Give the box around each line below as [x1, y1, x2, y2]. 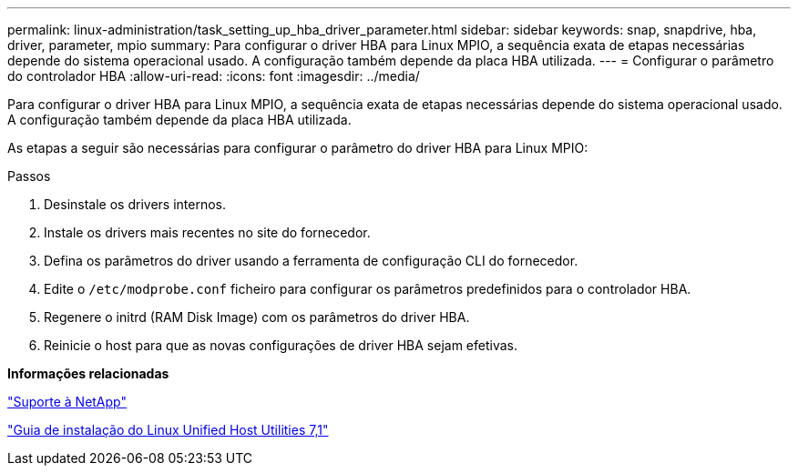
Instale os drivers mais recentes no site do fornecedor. [44, 225, 371, 240]
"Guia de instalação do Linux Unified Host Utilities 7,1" [7, 422, 329, 438]
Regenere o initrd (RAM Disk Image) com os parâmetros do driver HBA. [44, 309, 470, 325]
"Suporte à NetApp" [7, 394, 127, 409]
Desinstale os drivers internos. [44, 196, 226, 212]
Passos [7, 168, 51, 184]
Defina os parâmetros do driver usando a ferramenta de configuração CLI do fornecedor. [44, 253, 578, 268]
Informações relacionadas [7, 366, 169, 381]
